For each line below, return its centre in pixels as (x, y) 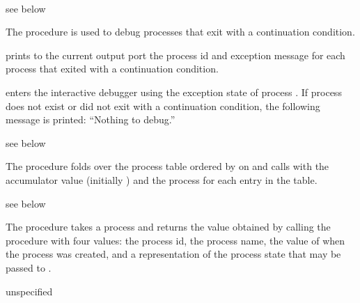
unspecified (29, 291)
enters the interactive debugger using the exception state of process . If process (174, 92)
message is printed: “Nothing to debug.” (91, 119)
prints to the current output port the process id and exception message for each (175, 55)
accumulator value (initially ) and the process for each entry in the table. (162, 179)
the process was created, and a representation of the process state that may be (173, 254)
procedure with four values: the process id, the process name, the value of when (175, 240)
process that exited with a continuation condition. (112, 69)
